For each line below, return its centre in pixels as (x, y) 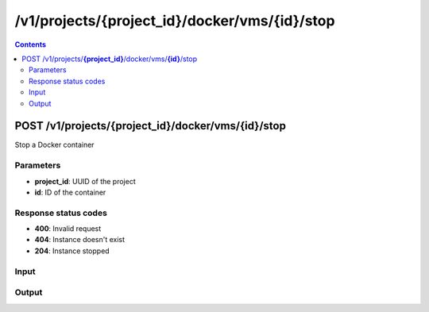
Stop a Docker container (54, 145)
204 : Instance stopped (72, 251)
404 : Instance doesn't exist (80, 240)
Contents (31, 44)
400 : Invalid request (68, 229)
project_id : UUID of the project (85, 181)
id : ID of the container (70, 192)
